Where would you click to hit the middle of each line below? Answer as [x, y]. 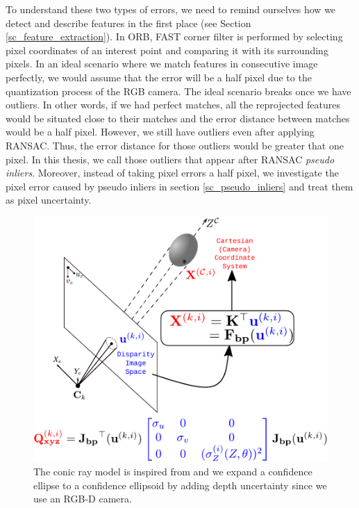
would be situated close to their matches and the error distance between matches [178, 118]
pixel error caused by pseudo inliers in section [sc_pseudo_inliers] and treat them [179, 186]
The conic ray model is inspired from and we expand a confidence [173, 472]
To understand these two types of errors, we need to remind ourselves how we [171, 9]
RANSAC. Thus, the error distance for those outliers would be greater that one [175, 145]
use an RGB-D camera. [83, 499]
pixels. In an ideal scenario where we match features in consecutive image [162, 64]
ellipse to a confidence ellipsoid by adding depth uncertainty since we [180, 485]
